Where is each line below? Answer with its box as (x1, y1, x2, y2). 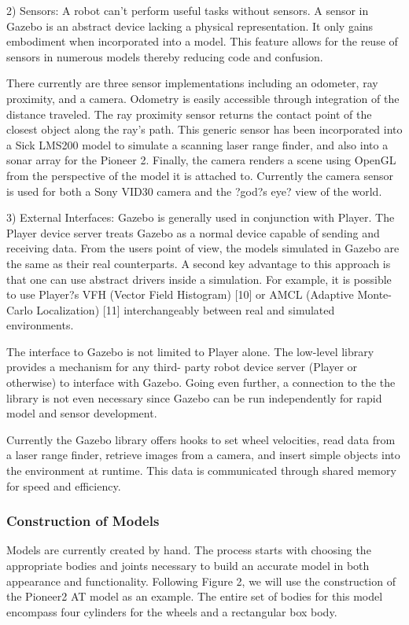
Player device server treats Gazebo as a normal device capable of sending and (6, 224, 380, 241)
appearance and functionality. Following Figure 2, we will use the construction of (6, 572, 396, 589)
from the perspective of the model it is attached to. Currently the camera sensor (6, 167, 394, 183)
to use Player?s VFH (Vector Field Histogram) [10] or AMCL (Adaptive (6, 286, 354, 303)
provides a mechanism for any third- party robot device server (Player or (6, 358, 358, 375)
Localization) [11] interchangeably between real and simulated (36, 301, 335, 318)
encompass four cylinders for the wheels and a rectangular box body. (6, 603, 337, 619)
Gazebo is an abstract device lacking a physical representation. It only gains (6, 17, 374, 34)
